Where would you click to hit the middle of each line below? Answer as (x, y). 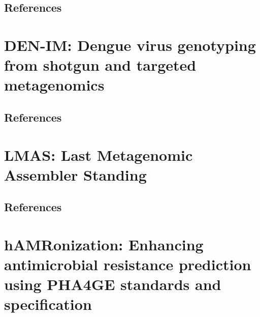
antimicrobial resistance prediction (128, 264)
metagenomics (54, 85)
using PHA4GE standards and (113, 284)
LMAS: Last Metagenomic (99, 154)
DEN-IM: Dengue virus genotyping (130, 45)
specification (48, 304)
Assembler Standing (75, 174)
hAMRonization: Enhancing (104, 244)
